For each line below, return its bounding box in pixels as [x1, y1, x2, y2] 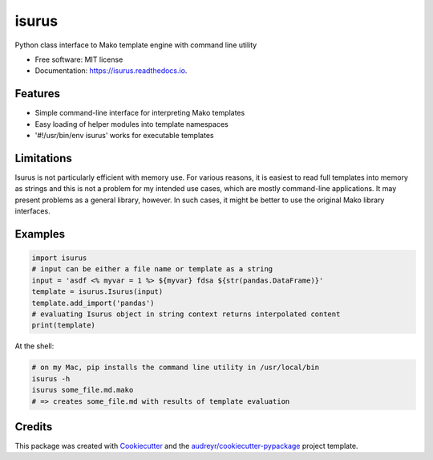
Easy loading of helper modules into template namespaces [34, 119, 229, 128]
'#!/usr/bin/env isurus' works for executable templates [34, 131, 214, 140]
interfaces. [14, 206, 51, 216]
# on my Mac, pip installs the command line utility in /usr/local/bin [31, 363, 320, 372]
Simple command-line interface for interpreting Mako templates [34, 108, 245, 118]
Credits [14, 420, 53, 434]
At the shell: [14, 341, 55, 351]
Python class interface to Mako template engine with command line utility [14, 40, 257, 50]
